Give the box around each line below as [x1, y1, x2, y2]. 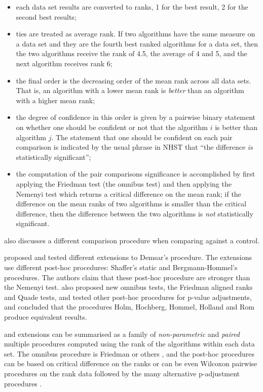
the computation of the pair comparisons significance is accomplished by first [16, 168, 255, 179]
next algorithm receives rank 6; [16, 58, 112, 68]
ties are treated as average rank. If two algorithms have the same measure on [16, 28, 255, 39]
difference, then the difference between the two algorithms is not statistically [16, 208, 253, 219]
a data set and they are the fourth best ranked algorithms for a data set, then [16, 38, 258, 49]
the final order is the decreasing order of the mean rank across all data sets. [16, 75, 251, 85]
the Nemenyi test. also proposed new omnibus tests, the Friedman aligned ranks [4, 282, 253, 292]
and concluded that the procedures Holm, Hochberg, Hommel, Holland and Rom [4, 301, 254, 312]
